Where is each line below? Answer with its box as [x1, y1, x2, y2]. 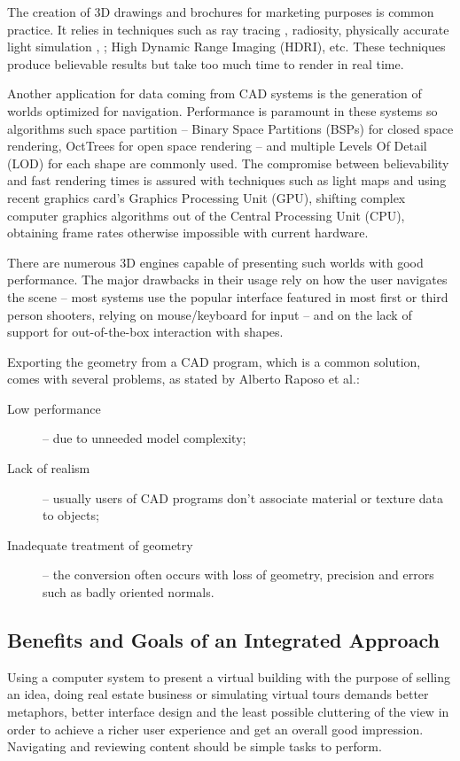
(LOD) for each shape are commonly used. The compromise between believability [7, 153, 449, 172]
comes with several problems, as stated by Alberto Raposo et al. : [7, 369, 360, 388]
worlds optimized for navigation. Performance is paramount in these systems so [7, 101, 438, 120]
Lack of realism [7, 459, 90, 478]
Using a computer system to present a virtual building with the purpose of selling [7, 667, 450, 686]
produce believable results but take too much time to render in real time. [7, 54, 404, 73]
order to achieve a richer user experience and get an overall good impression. [7, 719, 424, 738]
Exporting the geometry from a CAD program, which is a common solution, [7, 352, 421, 370]
